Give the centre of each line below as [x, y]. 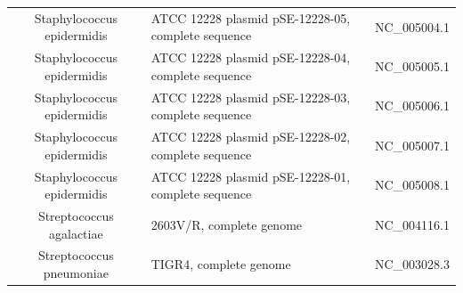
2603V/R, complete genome [227, 224]
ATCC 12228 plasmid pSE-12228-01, [251, 176]
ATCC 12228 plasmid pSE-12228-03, [251, 97]
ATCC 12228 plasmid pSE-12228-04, [251, 57]
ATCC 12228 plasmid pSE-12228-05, [251, 17]
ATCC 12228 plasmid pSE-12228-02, [251, 137]
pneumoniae [76, 272]
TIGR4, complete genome [221, 264]
